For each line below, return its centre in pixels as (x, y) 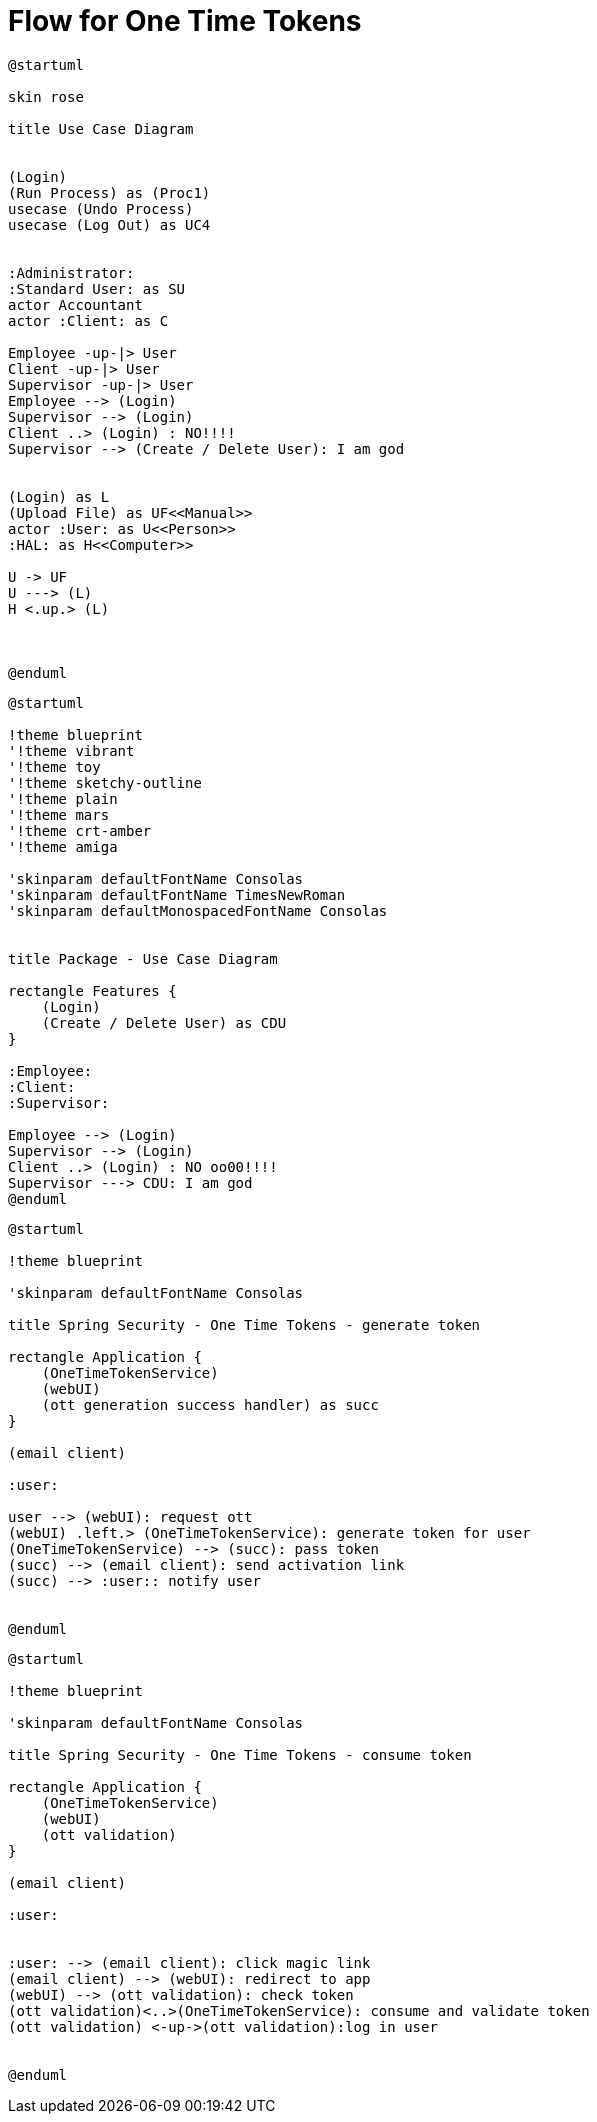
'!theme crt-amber (80, 830)
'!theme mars (59, 814)
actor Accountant (75, 304)
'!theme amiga (63, 846)
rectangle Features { (92, 990)
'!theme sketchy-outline (105, 782)
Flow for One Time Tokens (185, 21)
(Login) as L (59, 496)
